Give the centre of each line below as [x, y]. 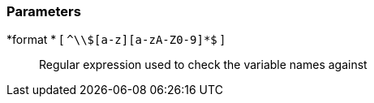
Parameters [44, 11]
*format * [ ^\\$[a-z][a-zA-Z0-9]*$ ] [116, 40]
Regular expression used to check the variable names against [203, 65]
